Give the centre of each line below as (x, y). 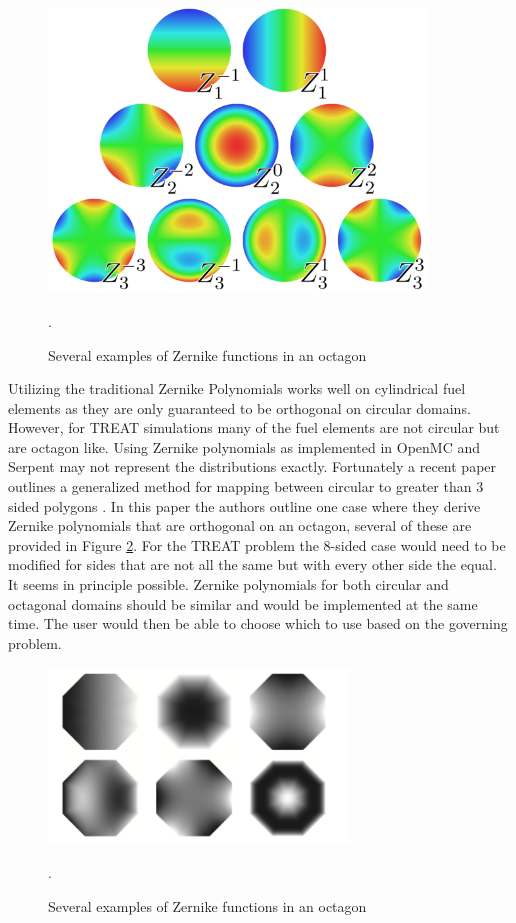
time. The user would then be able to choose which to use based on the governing (258, 623)
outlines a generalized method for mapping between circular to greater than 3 (246, 486)
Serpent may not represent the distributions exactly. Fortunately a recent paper (252, 466)
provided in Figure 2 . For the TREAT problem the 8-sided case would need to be (257, 544)
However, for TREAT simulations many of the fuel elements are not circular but (254, 427)
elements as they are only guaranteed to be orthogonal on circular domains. (239, 407)
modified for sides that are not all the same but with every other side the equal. (252, 564)
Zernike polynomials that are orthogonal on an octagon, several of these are (240, 525)
